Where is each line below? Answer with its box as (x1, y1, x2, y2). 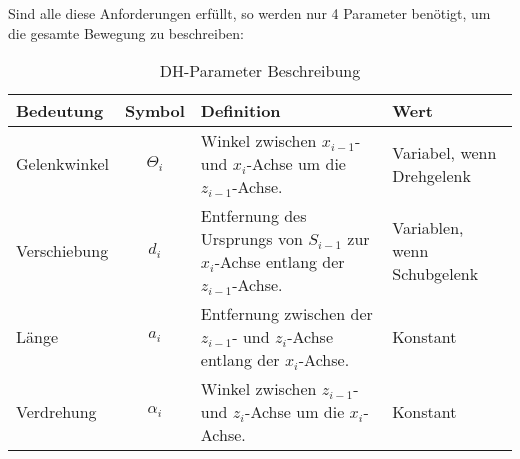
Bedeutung (16, 99, 104, 123)
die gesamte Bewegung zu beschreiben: (8, 22, 245, 43)
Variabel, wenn (392, 140, 497, 164)
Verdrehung (16, 400, 97, 424)
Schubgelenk (392, 261, 479, 285)
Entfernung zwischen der (200, 302, 373, 326)
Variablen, (392, 215, 464, 239)
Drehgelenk (392, 163, 471, 187)
